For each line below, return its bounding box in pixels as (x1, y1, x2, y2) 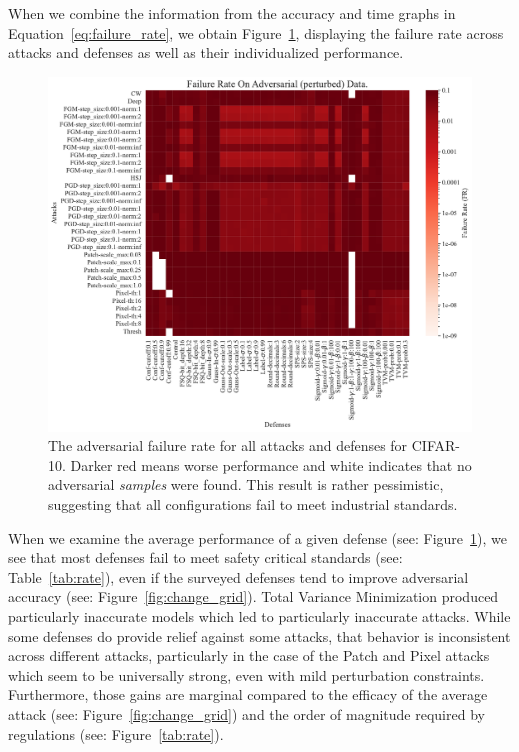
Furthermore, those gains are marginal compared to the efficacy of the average (8, 684, 488, 705)
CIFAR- (411, 435, 460, 456)
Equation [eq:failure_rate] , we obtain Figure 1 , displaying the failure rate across (8, 22, 504, 43)
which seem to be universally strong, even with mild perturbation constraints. (8, 664, 485, 685)
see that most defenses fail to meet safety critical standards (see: (8, 547, 403, 568)
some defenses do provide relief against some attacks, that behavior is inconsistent (8, 625, 511, 646)
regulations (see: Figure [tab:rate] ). (8, 723, 224, 744)
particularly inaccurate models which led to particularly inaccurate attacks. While (8, 605, 511, 626)
